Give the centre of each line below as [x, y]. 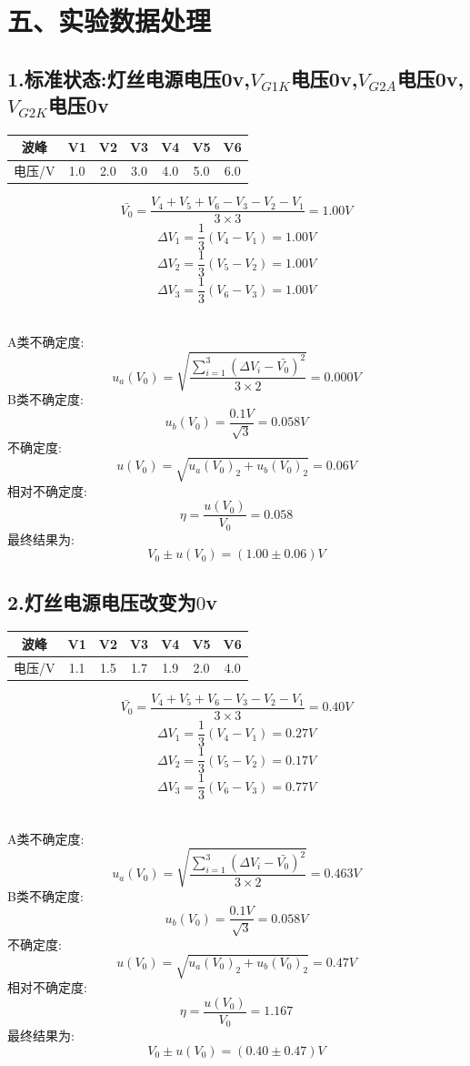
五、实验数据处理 [110, 20]
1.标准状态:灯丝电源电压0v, [129, 78]
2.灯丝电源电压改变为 [102, 601]
